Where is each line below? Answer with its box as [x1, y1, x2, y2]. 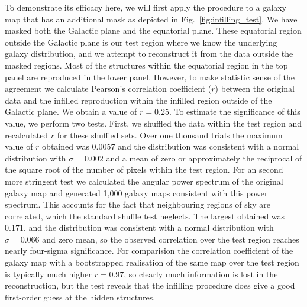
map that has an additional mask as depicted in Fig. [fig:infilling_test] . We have [5, 12, 298, 25]
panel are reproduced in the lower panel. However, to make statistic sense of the [5, 70, 295, 83]
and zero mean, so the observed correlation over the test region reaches [42, 232, 299, 245]
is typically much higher [5, 267, 92, 280]
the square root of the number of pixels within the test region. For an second [5, 163, 283, 176]
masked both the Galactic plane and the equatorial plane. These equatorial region [5, 24, 302, 37]
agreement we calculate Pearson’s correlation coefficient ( [5, 82, 212, 95]
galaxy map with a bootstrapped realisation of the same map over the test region [5, 256, 299, 269]
